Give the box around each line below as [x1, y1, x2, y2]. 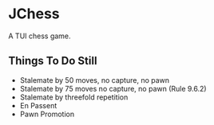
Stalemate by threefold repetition [19, 92, 129, 102]
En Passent [19, 100, 57, 110]
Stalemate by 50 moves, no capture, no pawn [19, 75, 170, 84]
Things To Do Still [8, 54, 97, 68]
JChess [8, 5, 60, 23]
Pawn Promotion [19, 109, 74, 119]
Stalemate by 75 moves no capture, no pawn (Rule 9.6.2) [19, 84, 207, 93]
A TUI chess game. [8, 31, 71, 41]
